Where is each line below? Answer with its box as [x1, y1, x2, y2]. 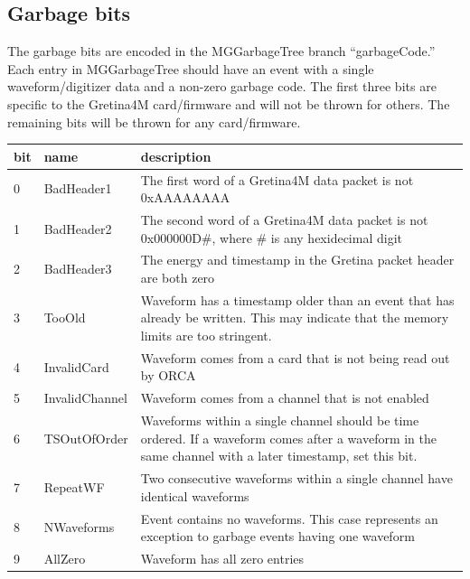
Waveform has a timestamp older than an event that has [140, 290, 455, 309]
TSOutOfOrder [43, 428, 128, 447]
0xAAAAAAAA [140, 188, 230, 207]
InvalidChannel [43, 388, 127, 407]
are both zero [140, 267, 215, 286]
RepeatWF [43, 477, 105, 496]
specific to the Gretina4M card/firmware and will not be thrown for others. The [7, 94, 450, 113]
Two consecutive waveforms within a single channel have [140, 469, 453, 488]
